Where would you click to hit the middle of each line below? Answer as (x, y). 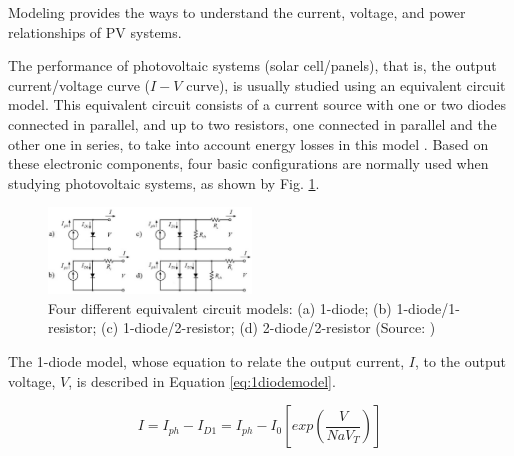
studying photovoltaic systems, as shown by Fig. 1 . (164, 182)
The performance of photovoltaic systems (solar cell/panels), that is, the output (252, 65)
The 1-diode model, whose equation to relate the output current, (206, 360)
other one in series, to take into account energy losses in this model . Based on (248, 143)
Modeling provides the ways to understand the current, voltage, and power (237, 12)
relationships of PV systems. (95, 31)
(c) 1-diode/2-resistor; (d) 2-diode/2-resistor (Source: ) (268, 327)
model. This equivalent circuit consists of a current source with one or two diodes (257, 104)
